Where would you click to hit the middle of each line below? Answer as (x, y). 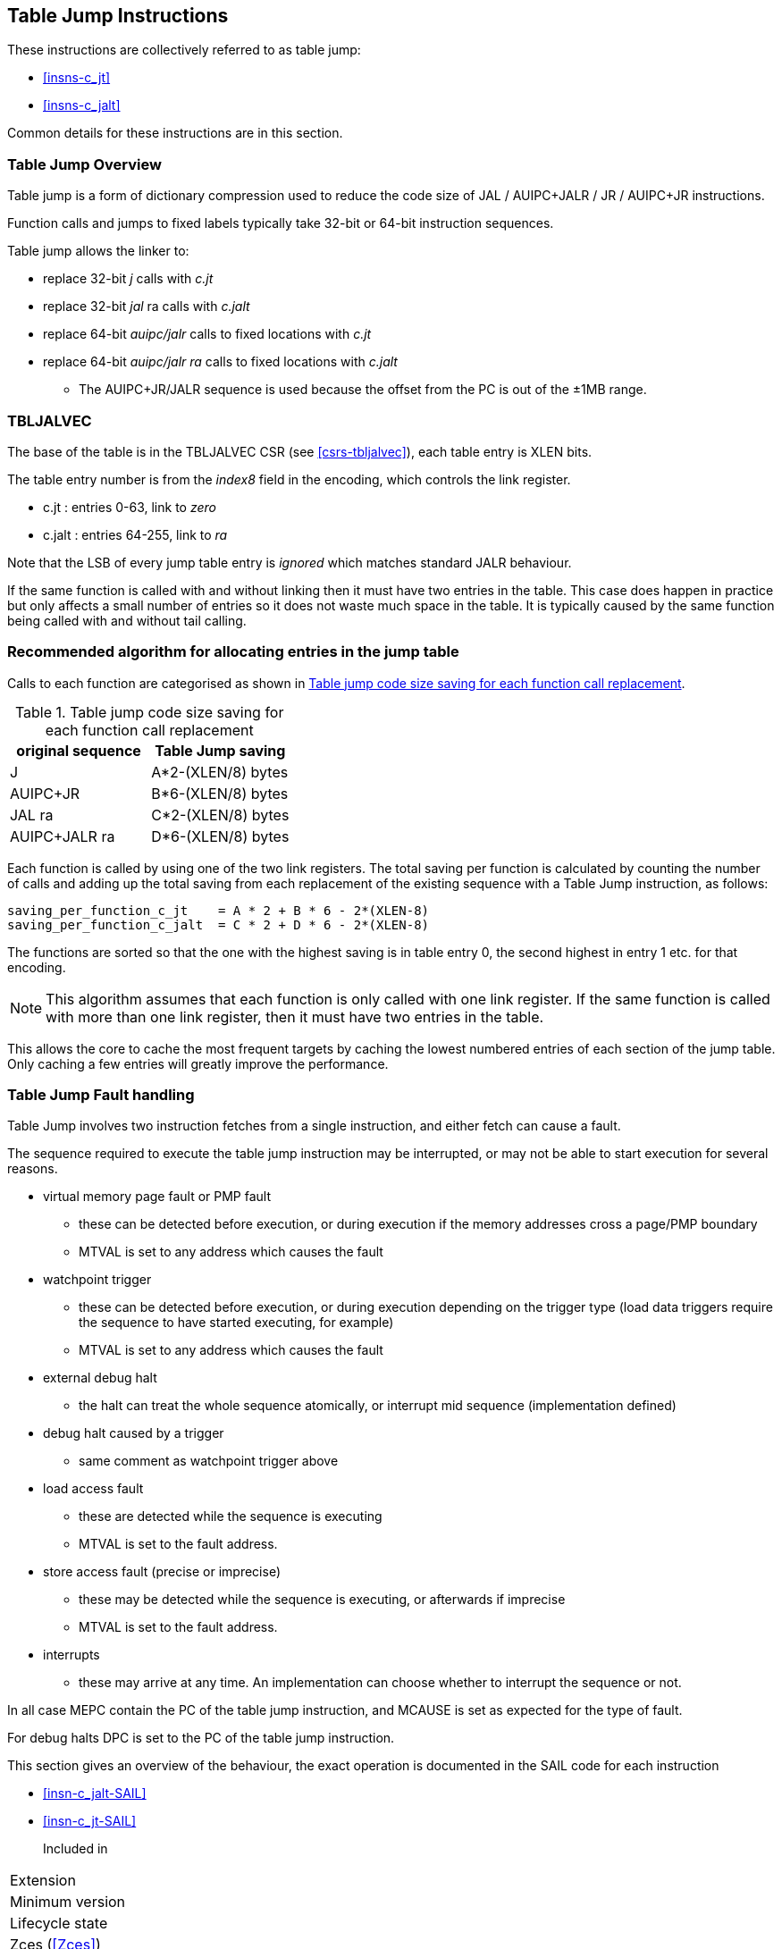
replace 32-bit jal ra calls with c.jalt (147, 307)
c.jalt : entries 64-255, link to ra (135, 534)
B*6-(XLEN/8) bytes (220, 793)
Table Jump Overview (84, 164)
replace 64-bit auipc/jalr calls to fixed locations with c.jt (207, 334)
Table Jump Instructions (118, 16)
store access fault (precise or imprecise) (162, 1572)
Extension (43, 1881)
